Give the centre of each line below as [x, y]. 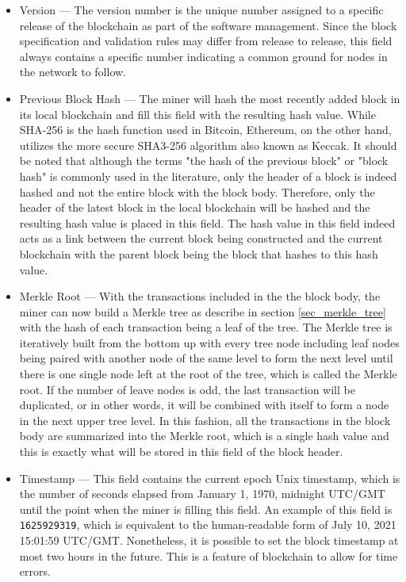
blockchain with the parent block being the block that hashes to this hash [199, 253]
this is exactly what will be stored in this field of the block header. [181, 452]
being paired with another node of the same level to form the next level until [206, 358]
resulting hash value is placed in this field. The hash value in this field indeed [207, 222]
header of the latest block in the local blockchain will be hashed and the [195, 207]
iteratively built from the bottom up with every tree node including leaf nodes [209, 342]
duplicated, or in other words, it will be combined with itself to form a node [204, 405]
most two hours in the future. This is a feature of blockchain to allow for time [209, 555]
